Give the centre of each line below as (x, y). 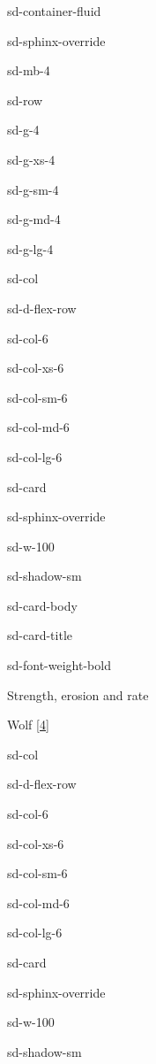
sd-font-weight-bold (59, 665)
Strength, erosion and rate (78, 694)
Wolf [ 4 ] (28, 725)
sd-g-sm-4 (33, 189)
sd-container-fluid (54, 11)
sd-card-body (42, 605)
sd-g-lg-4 (30, 248)
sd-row (25, 100)
